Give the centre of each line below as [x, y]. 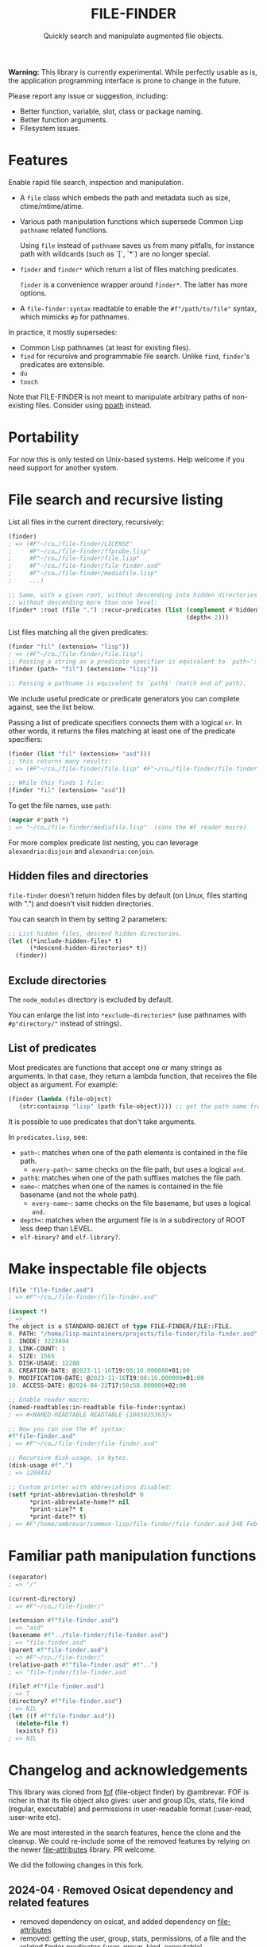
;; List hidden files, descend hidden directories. [95, 933]
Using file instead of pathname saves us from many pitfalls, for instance [137, 245]
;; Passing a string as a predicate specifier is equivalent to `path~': [133, 662]
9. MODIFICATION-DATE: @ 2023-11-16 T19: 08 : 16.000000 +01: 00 [106, 1378]
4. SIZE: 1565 [32, 1356]
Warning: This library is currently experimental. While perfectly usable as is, [133, 71]
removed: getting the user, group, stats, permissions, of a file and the [133, 1938]
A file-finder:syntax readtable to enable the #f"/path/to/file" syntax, [138, 308]
